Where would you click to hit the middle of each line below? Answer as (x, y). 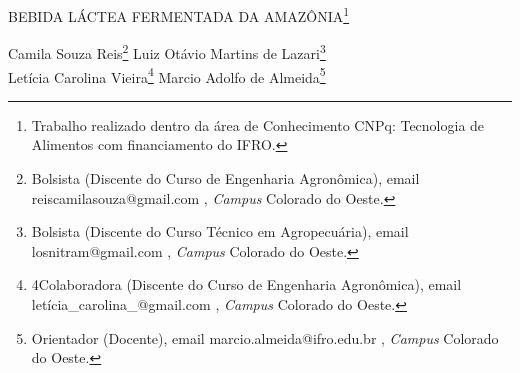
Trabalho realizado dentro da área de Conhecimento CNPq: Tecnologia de (258, 124)
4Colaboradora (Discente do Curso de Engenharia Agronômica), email (246, 284)
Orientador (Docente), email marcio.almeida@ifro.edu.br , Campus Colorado (265, 337)
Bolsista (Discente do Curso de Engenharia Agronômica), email (225, 177)
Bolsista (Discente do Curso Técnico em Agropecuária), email (220, 231)
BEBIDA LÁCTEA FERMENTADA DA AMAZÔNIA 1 (179, 14)
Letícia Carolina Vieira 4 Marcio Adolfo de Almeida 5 (167, 75)
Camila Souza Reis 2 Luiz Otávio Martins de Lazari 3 (167, 51)
